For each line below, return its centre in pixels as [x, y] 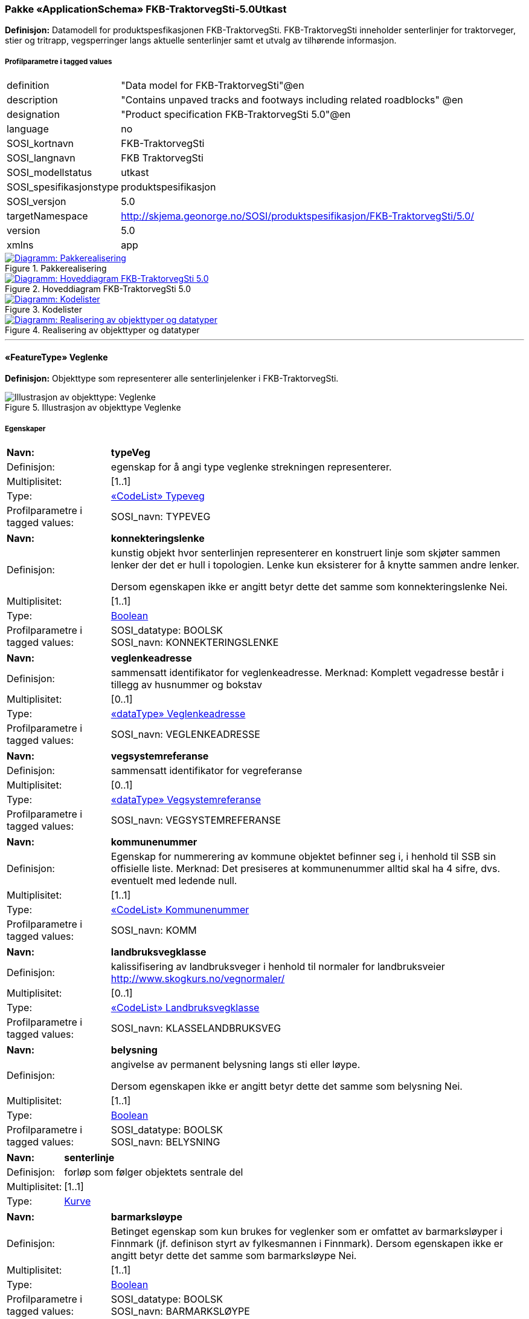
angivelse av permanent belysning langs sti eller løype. [236, 1065]
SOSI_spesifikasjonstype [63, 187]
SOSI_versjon [37, 202]
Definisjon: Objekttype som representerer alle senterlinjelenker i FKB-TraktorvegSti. [172, 379]
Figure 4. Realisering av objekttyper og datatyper [102, 330]
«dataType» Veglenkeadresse [178, 714]
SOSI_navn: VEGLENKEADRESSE [185, 734]
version [24, 231]
